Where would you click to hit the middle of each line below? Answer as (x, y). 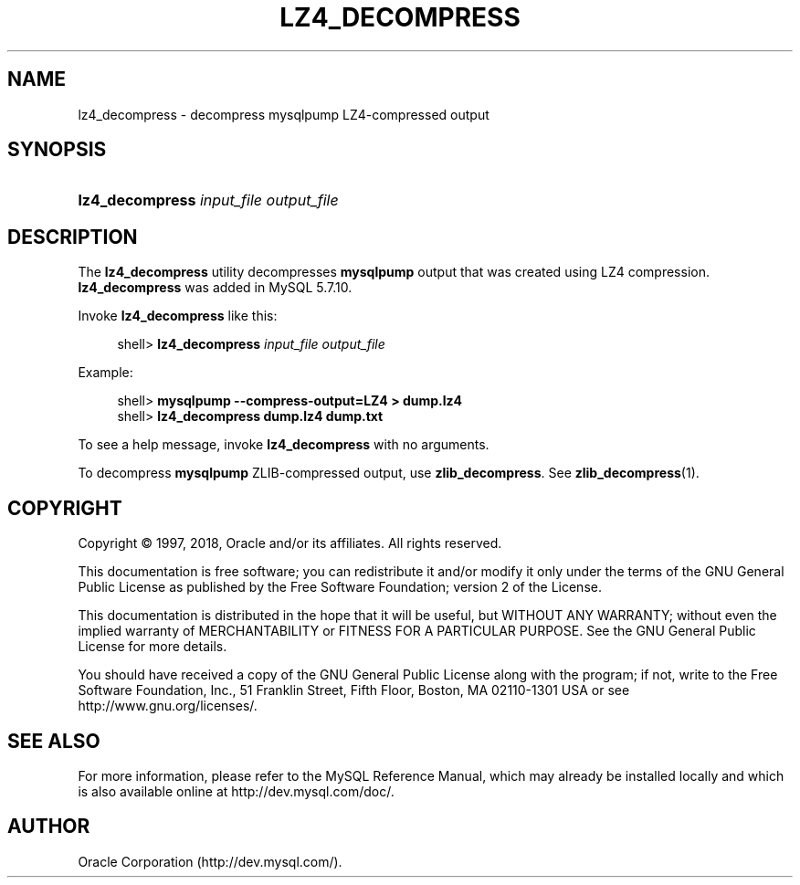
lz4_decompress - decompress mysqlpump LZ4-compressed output (284, 114)
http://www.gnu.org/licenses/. (168, 706)
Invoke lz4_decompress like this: (178, 316)
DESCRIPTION (73, 237)
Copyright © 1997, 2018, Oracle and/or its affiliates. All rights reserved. (290, 543)
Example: (105, 373)
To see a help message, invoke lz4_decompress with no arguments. (284, 445)
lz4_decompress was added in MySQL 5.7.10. (215, 288)
